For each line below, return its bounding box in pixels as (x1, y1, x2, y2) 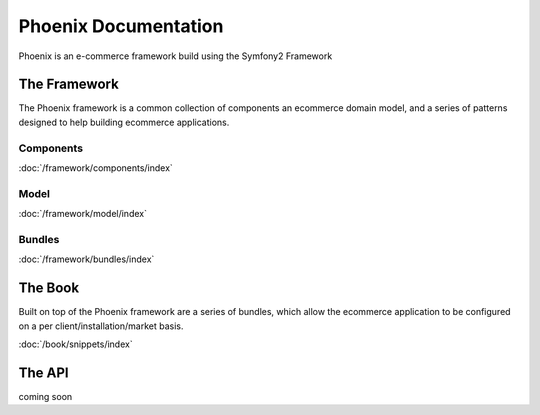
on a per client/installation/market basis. (18, 320, 184, 332)
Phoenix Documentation (18, 15, 224, 37)
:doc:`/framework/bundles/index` (18, 253, 155, 265)
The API (18, 364, 69, 381)
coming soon (18, 390, 73, 402)
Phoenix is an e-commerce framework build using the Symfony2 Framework (18, 50, 333, 62)
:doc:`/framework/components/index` (18, 161, 174, 174)
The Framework (18, 76, 119, 93)
